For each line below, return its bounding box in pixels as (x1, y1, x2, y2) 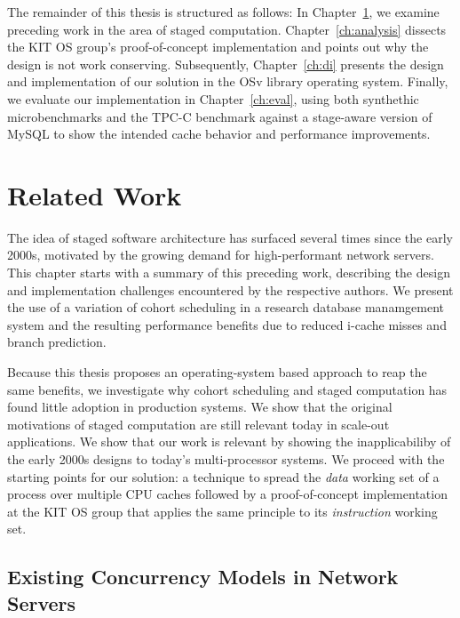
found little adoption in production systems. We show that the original (7, 397, 393, 416)
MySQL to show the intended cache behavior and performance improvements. (7, 124, 431, 143)
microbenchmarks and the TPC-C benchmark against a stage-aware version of (7, 107, 432, 125)
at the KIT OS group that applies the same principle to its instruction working (7, 502, 438, 520)
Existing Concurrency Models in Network (7, 563, 399, 590)
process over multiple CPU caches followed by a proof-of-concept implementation (7, 485, 448, 503)
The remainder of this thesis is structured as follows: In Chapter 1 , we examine (7, 3, 440, 20)
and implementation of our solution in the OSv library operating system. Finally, (7, 72, 448, 91)
